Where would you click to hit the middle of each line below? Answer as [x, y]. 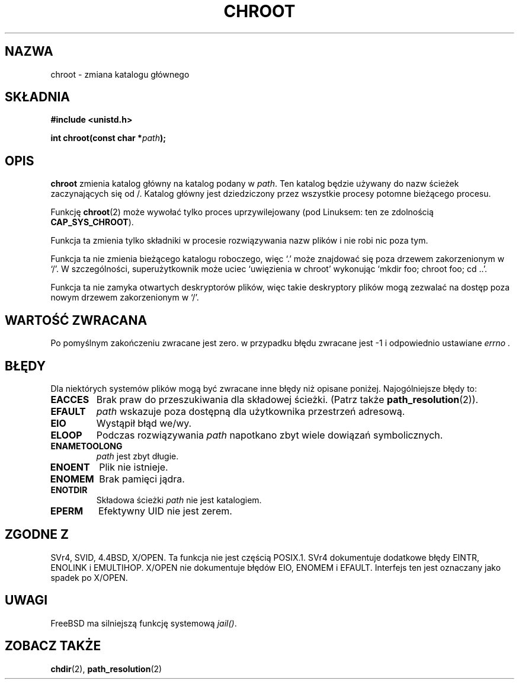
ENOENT [70, 467]
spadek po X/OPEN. [89, 577]
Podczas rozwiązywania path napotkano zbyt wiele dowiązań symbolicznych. [270, 435]
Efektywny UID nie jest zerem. [165, 511]
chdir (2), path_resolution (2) [106, 669]
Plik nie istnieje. [134, 467]
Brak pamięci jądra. [142, 479]
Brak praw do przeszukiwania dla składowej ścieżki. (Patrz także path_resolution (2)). [287, 399]
